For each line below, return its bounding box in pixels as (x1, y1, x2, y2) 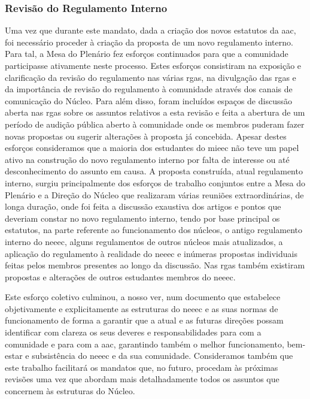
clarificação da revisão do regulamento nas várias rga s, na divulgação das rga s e (5, 71, 296, 83)
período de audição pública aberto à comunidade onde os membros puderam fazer (5, 117, 305, 130)
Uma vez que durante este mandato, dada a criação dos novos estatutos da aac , (5, 24, 296, 37)
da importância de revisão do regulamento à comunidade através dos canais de (5, 83, 293, 95)
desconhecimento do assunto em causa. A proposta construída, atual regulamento (5, 165, 303, 177)
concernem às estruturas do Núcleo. (5, 385, 135, 397)
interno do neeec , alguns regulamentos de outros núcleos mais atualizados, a (5, 235, 283, 247)
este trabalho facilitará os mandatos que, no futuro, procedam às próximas (5, 361, 278, 373)
